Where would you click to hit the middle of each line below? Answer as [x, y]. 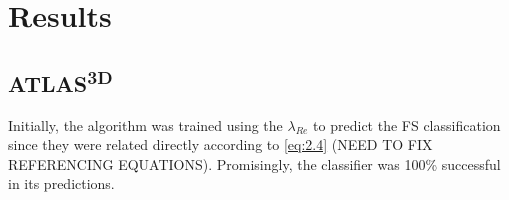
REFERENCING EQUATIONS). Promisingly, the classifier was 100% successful [254, 163]
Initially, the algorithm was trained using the [145, 124]
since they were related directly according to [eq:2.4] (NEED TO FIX [220, 144]
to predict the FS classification [407, 124]
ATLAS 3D [60, 80]
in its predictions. [61, 183]
